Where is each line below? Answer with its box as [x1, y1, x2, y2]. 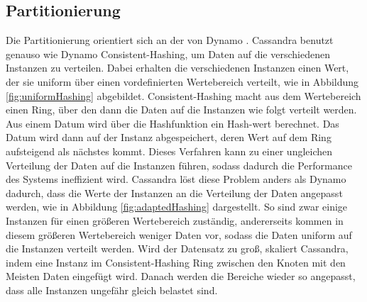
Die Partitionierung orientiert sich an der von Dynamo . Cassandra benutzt [6, 33, 334, 47]
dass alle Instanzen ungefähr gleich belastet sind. [6, 282, 218, 297]
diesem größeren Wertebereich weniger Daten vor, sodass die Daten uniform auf [6, 227, 352, 242]
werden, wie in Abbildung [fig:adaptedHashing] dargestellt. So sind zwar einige [6, 199, 348, 214]
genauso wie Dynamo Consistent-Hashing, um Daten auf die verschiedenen [6, 46, 330, 61]
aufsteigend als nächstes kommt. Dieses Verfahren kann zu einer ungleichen [6, 143, 333, 158]
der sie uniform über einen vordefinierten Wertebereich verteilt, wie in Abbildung [6, 74, 359, 89]
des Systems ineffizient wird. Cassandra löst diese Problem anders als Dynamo [6, 172, 346, 186]
